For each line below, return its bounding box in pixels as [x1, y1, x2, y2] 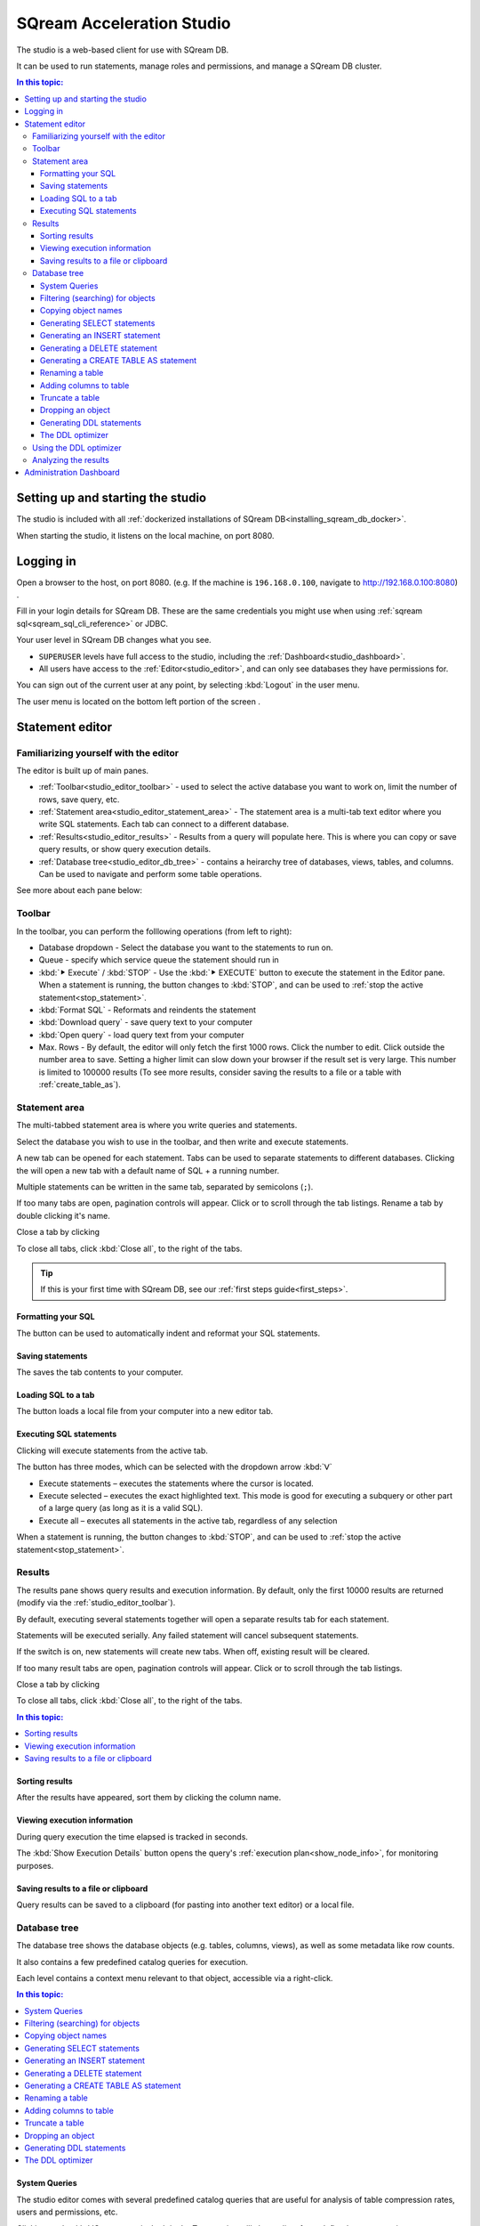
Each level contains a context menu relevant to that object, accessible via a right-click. [16, 1972, 333, 1983]
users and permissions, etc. [16, 2206, 118, 2217]
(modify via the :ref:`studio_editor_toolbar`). [16, 1597, 176, 1608]
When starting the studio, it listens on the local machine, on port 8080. [16, 530, 275, 540]
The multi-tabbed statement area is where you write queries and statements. [16, 1120, 298, 1131]
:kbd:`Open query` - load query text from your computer [38, 1029, 244, 1040]
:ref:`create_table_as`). [38, 1079, 122, 1090]
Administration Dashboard [24, 467, 120, 478]
